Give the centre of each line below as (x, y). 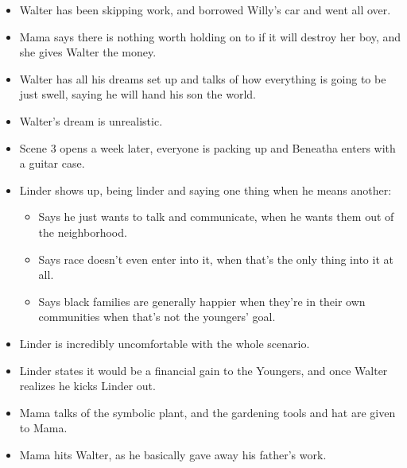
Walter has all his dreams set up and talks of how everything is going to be (203, 78)
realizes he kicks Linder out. (87, 386)
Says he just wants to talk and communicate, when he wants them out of (216, 217)
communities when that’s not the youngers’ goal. (157, 317)
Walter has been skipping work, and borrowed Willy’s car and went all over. (205, 10)
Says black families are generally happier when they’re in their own (202, 301)
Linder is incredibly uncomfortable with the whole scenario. (165, 343)
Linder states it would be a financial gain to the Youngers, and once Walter (203, 370)
